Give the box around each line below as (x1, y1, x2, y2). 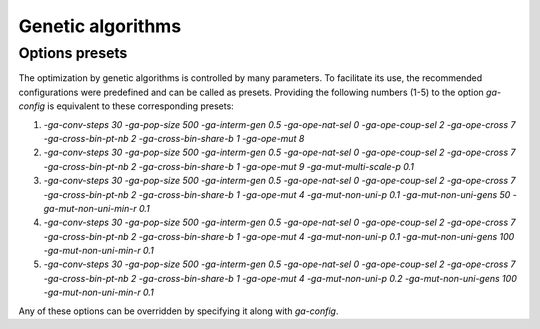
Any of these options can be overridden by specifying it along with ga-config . (18, 305, 339, 317)
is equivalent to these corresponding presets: (46, 100, 234, 112)
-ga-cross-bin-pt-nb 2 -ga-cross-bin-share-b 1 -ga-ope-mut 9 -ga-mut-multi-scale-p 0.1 (43, 160, 415, 172)
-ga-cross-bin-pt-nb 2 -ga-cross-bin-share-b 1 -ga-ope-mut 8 (43, 132, 305, 144)
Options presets (18, 44, 128, 62)
